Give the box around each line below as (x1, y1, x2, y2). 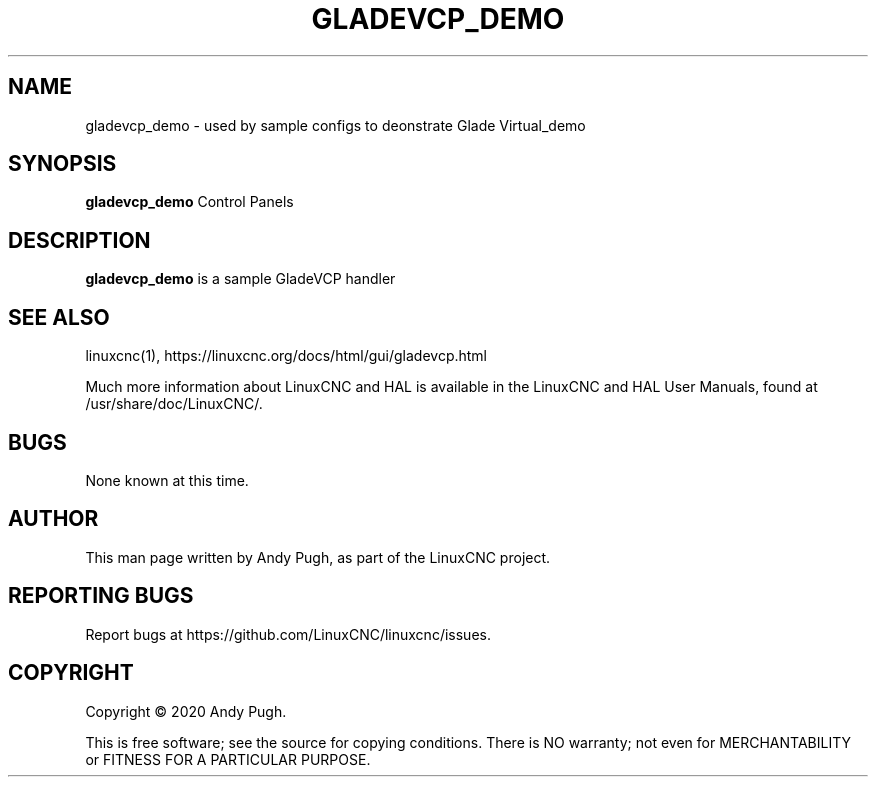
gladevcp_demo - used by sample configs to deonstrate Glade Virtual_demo (85, 116, 586, 134)
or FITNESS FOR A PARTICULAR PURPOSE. (85, 750, 371, 768)
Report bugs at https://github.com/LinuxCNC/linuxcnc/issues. (85, 625, 491, 643)
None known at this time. (85, 471, 249, 489)
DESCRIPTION (8, 227, 151, 253)
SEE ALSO (8, 304, 110, 330)
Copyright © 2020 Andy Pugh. (85, 702, 287, 720)
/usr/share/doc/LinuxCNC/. (85, 395, 263, 413)
